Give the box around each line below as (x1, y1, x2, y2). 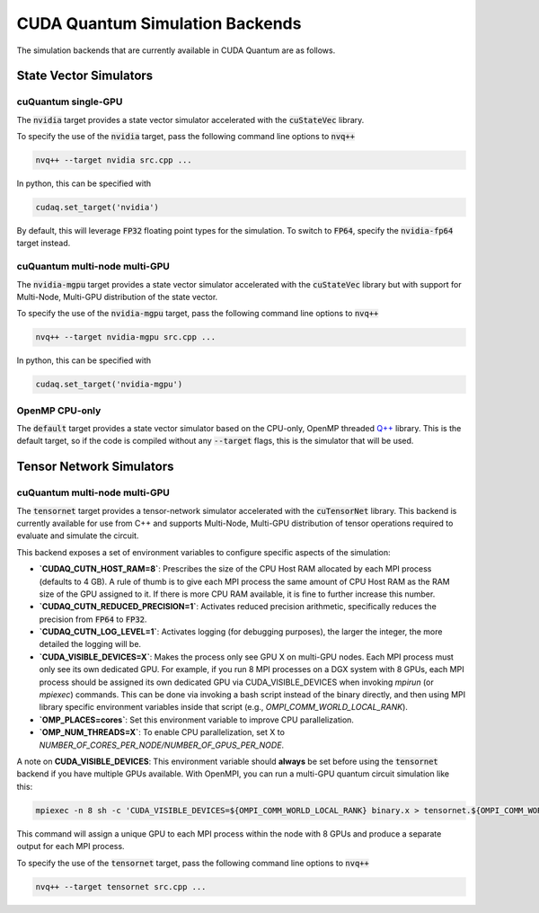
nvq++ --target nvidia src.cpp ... (35, 155, 192, 165)
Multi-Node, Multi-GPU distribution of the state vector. (16, 291, 218, 302)
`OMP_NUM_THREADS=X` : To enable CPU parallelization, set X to (39, 727, 285, 738)
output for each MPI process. (16, 841, 125, 852)
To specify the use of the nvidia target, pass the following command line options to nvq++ (16, 131, 355, 142)
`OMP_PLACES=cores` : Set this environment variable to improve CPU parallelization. (39, 714, 355, 725)
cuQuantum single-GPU (16, 95, 123, 108)
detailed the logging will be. (39, 639, 142, 650)
